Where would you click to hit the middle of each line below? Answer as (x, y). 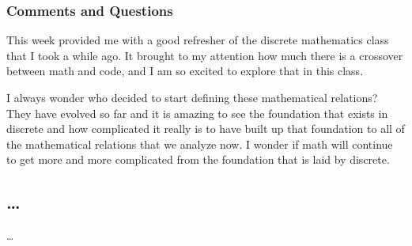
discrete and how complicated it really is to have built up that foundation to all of (206, 129)
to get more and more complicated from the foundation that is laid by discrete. (198, 159)
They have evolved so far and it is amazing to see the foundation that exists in (197, 113)
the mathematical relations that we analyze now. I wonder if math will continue (200, 144)
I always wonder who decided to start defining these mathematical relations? (192, 97)
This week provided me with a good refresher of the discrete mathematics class (198, 40)
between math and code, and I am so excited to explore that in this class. (185, 71)
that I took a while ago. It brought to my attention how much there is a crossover (205, 55)
